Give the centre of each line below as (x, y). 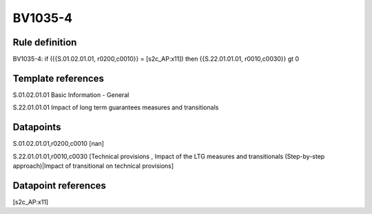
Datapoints (37, 127)
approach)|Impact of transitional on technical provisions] (93, 166)
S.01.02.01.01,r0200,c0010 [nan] (59, 144)
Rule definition (45, 42)
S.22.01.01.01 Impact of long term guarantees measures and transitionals (116, 107)
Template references (59, 78)
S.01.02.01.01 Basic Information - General (71, 95)
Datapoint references (60, 185)
